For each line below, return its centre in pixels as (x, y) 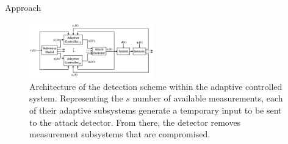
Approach (23, 7)
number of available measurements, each (208, 98)
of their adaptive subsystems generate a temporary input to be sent (156, 110)
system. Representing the (76, 98)
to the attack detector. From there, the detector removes (135, 122)
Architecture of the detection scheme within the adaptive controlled (156, 86)
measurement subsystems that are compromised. (120, 134)
